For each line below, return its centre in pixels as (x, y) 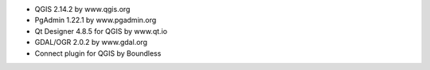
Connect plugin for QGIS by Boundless (98, 53)
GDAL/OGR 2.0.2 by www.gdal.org (91, 42)
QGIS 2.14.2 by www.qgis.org (82, 9)
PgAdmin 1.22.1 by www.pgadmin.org (96, 20)
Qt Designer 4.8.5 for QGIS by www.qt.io (101, 31)
